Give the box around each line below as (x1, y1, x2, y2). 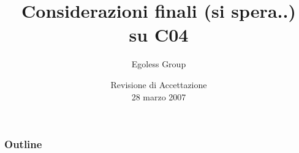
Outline (4, 136, 42, 152)
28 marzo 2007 (131, 90, 186, 103)
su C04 (129, 22, 189, 47)
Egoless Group (131, 58, 186, 70)
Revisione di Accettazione (110, 78, 207, 91)
